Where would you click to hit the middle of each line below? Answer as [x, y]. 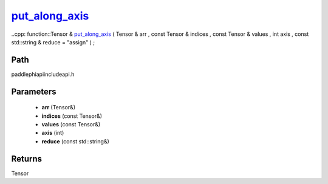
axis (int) [53, 133]
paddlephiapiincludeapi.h [43, 74]
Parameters [34, 91]
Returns [27, 159]
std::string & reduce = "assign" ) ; [53, 42]
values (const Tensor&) [71, 124]
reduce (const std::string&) [75, 141]
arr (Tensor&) [59, 107]
